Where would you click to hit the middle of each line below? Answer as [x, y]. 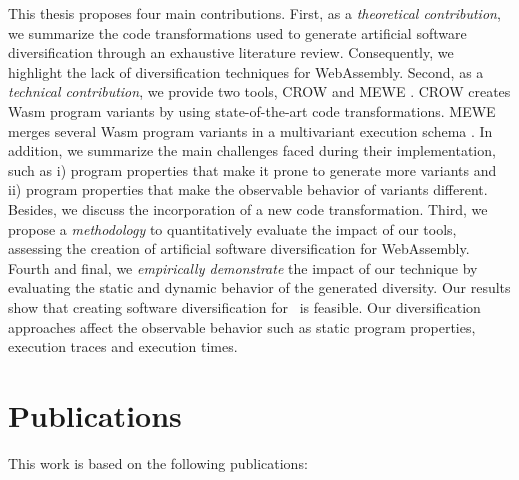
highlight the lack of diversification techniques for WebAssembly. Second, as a [246, 71]
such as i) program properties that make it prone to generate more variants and [252, 169]
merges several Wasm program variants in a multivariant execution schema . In [250, 130]
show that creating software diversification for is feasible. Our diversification [244, 306]
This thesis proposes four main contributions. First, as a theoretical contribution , [254, 13]
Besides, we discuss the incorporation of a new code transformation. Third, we [248, 208]
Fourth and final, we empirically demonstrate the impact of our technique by [243, 267]
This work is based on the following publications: [158, 462]
